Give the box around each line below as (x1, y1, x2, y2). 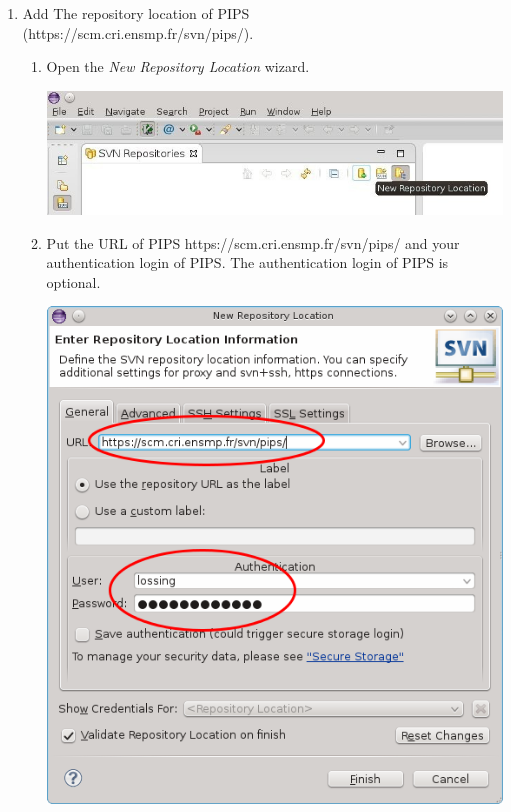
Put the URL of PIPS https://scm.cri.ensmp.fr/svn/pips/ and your (46, 232, 460, 253)
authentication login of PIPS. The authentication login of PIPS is (46, 252, 449, 273)
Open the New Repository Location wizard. (46, 56, 310, 77)
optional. (46, 271, 101, 292)
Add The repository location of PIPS (22, 3, 250, 23)
